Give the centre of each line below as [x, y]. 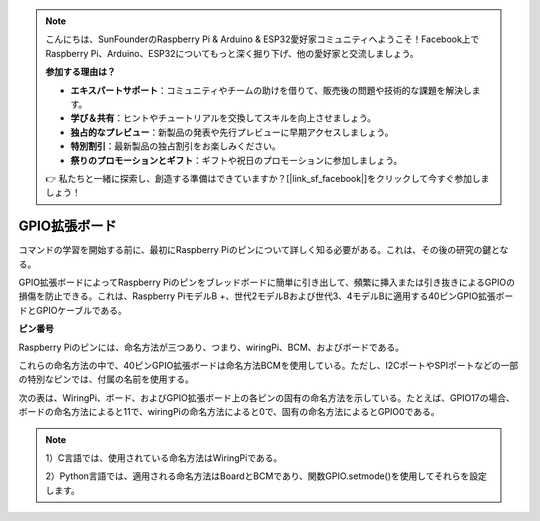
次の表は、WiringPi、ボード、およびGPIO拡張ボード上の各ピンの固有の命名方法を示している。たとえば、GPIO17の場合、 [266, 397]
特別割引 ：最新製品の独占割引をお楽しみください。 [175, 146]
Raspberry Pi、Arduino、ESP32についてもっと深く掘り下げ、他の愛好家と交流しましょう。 [232, 53]
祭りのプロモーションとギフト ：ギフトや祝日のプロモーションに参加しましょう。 [236, 160]
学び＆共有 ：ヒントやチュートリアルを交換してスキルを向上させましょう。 [223, 118]
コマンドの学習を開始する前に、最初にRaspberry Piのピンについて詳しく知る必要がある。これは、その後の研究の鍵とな [263, 250]
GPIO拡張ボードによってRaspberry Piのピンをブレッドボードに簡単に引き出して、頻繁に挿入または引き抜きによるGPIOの [266, 282]
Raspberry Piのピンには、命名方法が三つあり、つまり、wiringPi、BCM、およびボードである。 [211, 347]
